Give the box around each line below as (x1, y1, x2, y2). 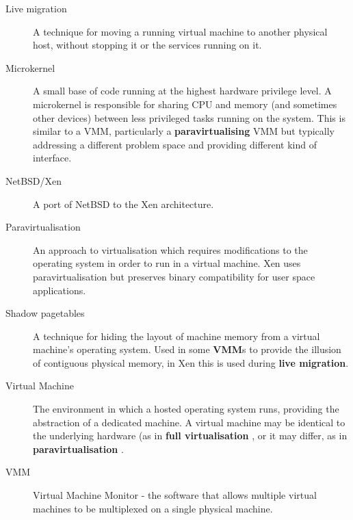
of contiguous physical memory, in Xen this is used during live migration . (33, 355, 349, 369)
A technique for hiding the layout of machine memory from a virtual (33, 328, 320, 343)
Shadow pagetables (5, 306, 85, 320)
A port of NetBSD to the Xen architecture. (33, 196, 214, 211)
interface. (33, 151, 72, 165)
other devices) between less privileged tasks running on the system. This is (33, 110, 345, 125)
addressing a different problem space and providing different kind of (33, 137, 317, 151)
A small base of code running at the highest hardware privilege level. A (33, 83, 332, 98)
